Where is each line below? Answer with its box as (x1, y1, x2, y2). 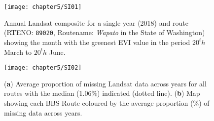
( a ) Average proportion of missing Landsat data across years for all (4, 78, 207, 88)
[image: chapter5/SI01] (4, 3, 82, 10)
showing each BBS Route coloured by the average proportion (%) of (4, 97, 210, 108)
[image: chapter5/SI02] (4, 64, 82, 72)
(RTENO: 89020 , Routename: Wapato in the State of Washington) (4, 27, 205, 38)
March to (4, 46, 32, 57)
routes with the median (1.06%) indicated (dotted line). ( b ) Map (4, 88, 200, 98)
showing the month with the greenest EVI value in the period (4, 37, 190, 47)
